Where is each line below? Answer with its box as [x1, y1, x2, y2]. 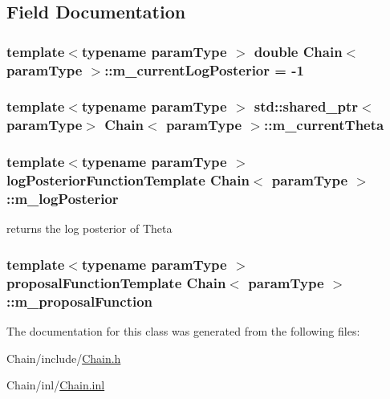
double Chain [254, 41, 343, 61]
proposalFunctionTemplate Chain [6, 272, 226, 292]
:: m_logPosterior [6, 189, 119, 209]
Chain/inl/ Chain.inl [6, 377, 105, 393]
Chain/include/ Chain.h [6, 349, 121, 366]
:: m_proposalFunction [6, 291, 153, 311]
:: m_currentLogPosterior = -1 [104, 59, 304, 79]
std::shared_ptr [254, 96, 359, 116]
